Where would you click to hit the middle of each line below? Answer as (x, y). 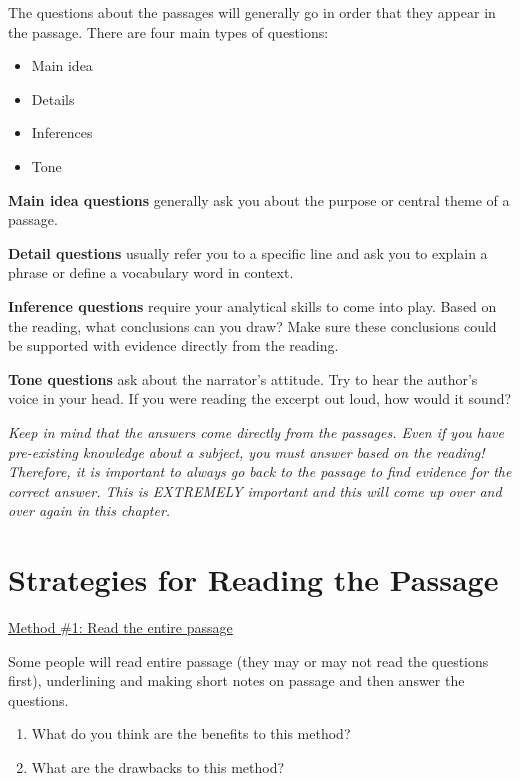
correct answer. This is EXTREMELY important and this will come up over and (255, 490)
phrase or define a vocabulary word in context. (151, 272)
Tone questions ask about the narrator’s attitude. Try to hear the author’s (243, 378)
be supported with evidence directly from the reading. (173, 345)
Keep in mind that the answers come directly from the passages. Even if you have (256, 431)
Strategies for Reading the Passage (253, 579)
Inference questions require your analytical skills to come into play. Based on (252, 305)
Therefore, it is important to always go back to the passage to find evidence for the (260, 471)
